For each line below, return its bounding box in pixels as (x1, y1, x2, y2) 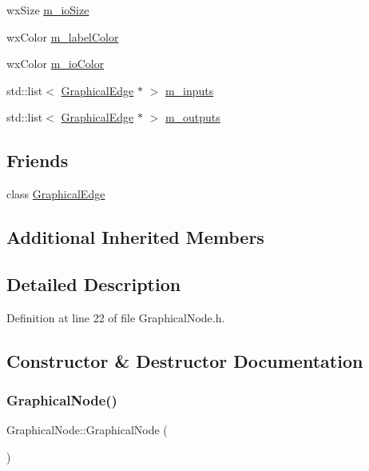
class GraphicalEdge (6, 186, 105, 202)
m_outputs (165, 109, 220, 126)
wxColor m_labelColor (6, 28, 119, 45)
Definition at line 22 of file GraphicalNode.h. (6, 309, 225, 325)
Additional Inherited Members (6, 225, 264, 249)
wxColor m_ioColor (6, 55, 105, 72)
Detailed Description (6, 271, 181, 296)
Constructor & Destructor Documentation (6, 348, 363, 373)
